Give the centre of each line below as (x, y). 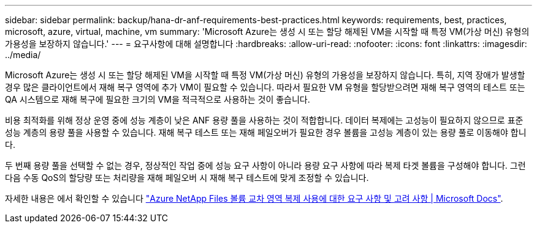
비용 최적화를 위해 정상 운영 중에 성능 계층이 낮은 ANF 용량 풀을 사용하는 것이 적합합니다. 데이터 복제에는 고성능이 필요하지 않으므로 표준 (264, 120)
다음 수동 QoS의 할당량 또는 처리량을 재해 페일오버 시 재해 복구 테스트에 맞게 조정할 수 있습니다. (187, 178)
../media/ (23, 55)
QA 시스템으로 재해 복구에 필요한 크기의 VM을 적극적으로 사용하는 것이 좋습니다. (158, 99)
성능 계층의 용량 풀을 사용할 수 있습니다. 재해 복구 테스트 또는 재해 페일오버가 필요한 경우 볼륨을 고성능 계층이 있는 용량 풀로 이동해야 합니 (266, 132)
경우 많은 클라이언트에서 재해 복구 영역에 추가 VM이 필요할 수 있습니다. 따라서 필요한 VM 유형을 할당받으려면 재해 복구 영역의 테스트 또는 (265, 87)
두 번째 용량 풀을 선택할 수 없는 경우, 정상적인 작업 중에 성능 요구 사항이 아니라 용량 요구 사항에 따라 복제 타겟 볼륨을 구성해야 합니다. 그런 (265, 165)
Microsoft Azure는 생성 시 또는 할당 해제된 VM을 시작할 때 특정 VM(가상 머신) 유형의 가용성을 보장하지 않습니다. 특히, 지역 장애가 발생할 (265, 75)
